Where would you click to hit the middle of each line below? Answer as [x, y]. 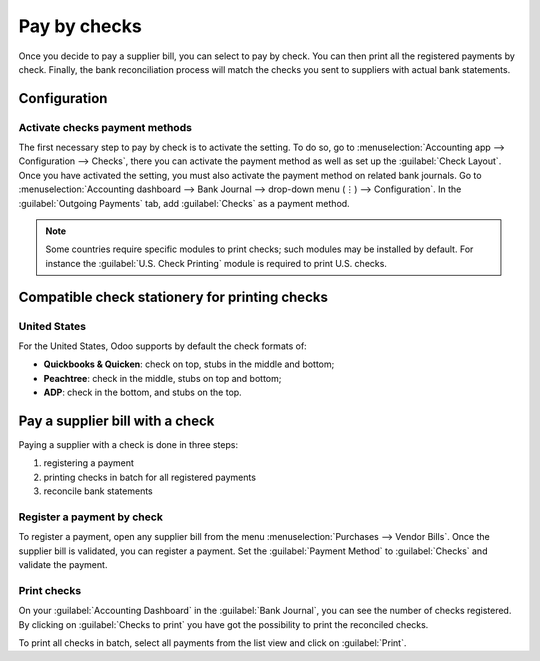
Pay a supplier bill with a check [116, 420]
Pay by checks [80, 26]
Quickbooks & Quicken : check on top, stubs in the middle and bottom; [189, 364]
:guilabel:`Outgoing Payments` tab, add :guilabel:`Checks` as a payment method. [184, 203]
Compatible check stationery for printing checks [173, 296]
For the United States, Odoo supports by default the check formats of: [162, 346]
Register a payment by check [91, 517]
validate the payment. [63, 565]
